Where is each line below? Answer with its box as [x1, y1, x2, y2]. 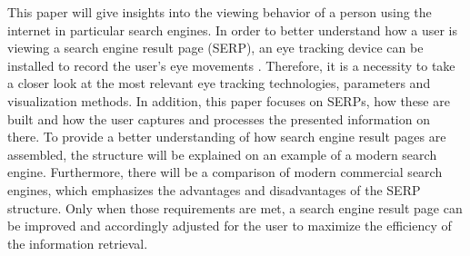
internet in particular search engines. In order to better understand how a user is [7, 20, 458, 39]
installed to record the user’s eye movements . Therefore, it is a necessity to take [7, 55, 455, 74]
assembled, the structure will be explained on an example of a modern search [7, 144, 437, 163]
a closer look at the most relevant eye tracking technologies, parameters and [7, 74, 431, 93]
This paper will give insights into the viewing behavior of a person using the [7, 3, 432, 21]
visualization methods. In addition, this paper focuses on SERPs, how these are [7, 91, 450, 110]
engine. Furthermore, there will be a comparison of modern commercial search [7, 162, 443, 182]
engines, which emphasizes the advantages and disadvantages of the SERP [7, 180, 421, 199]
